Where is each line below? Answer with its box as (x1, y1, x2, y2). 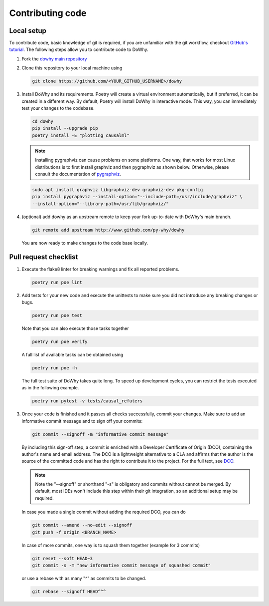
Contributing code (9, 7, 87, 18)
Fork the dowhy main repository (21, 55, 87, 62)
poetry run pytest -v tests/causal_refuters (32, 398, 143, 404)
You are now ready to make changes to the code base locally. (21, 240, 148, 246)
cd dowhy (32, 118, 54, 124)
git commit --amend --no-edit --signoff (32, 522, 132, 528)
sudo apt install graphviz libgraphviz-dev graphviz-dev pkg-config (32, 187, 203, 192)
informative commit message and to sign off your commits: (21, 418, 143, 424)
